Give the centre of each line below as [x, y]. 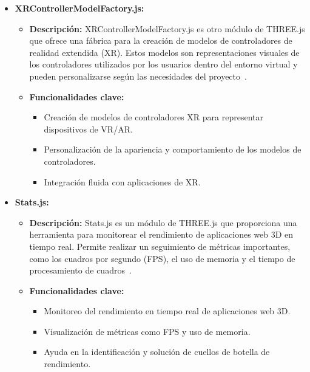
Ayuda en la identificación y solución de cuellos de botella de [157, 352]
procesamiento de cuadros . [80, 270]
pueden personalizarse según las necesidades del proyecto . [138, 76]
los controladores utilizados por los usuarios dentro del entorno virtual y [163, 64]
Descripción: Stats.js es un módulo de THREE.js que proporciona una [163, 222]
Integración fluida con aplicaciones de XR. [122, 181]
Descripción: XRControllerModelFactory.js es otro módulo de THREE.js [167, 28]
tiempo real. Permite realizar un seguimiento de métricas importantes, [160, 246]
